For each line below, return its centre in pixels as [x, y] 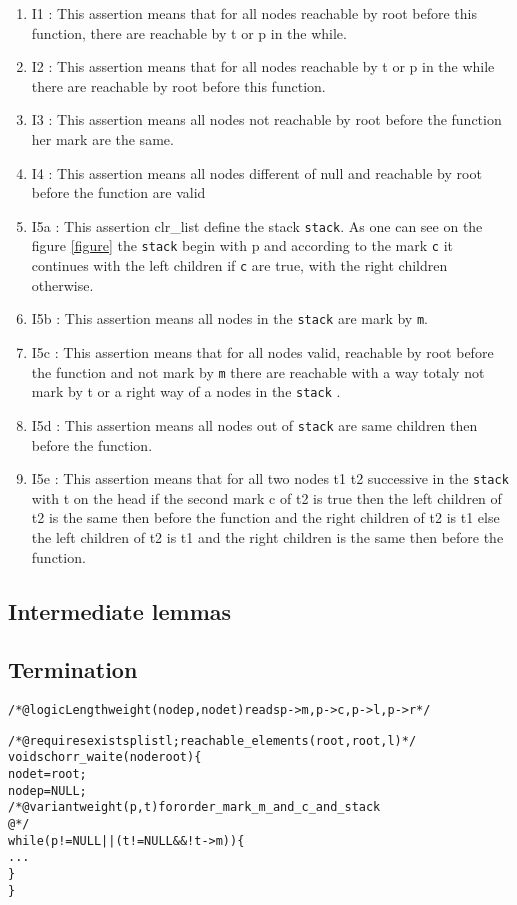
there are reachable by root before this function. [178, 85]
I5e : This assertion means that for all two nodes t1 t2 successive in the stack [270, 478]
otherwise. [62, 284]
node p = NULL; [47, 790]
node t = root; [47, 774]
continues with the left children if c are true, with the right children [239, 265]
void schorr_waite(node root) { [105, 757]
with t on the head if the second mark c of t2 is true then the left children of [266, 497]
